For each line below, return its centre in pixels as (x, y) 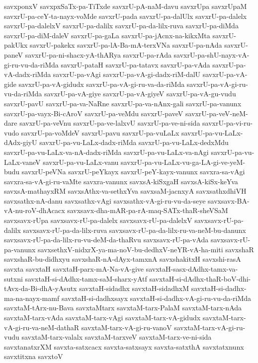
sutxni (13, 278)
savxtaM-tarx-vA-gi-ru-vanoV (127, 327)
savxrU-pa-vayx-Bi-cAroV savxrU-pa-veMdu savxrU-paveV (94, 113)
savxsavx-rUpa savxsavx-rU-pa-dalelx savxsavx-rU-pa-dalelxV (98, 220)
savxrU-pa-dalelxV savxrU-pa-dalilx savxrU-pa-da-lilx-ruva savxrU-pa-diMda (121, 26)
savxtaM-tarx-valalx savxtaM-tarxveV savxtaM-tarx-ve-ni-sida (117, 337)
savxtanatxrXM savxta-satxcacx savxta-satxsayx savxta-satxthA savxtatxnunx (124, 346)
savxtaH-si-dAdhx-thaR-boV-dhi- (200, 278)
